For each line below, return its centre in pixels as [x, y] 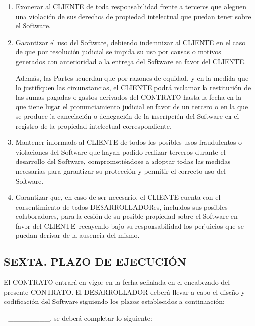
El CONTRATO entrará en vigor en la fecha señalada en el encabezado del [117, 282]
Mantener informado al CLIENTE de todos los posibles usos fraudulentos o [129, 142]
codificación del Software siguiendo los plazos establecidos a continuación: [114, 301]
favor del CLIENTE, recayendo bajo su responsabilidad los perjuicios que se [129, 225]
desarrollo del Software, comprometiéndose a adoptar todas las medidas [123, 161]
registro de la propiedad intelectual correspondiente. [93, 126]
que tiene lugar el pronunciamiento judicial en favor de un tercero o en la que [132, 106]
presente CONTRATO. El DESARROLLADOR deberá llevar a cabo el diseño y [125, 291]
